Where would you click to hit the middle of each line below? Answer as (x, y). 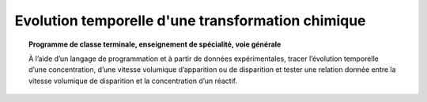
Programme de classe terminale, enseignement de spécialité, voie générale (155, 44)
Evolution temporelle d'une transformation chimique (191, 21)
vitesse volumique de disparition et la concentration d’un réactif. (133, 81)
